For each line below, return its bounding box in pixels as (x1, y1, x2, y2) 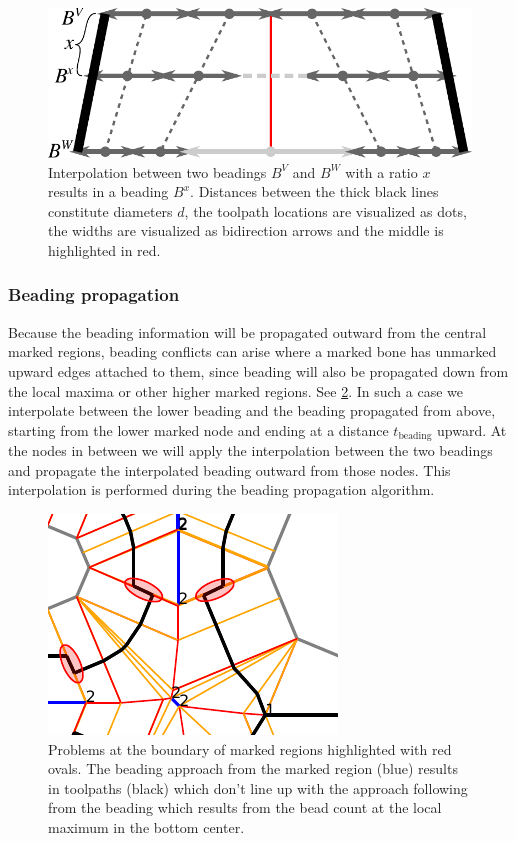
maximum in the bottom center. (48, 816, 245, 837)
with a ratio (345, 161, 418, 182)
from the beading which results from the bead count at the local (48, 797, 442, 818)
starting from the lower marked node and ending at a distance (8, 419, 389, 440)
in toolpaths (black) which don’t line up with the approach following (48, 777, 468, 798)
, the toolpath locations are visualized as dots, (184, 200, 467, 221)
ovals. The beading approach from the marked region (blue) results (48, 758, 458, 779)
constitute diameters (48, 200, 173, 221)
